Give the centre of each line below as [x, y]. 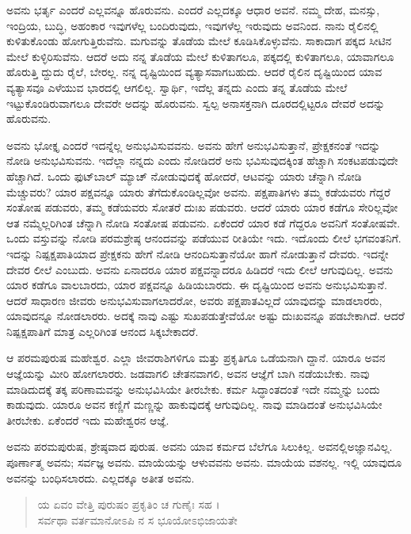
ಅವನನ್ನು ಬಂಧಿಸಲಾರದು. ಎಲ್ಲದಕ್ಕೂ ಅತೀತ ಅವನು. [101, 477]
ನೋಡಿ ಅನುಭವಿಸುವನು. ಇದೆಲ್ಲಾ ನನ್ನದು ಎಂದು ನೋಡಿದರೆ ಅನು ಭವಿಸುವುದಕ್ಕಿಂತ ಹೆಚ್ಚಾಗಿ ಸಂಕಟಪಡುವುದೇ [202, 160]
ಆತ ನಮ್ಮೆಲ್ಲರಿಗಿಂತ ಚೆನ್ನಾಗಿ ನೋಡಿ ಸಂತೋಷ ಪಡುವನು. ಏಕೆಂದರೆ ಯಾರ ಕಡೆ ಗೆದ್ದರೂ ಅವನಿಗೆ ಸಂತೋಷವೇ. [204, 222]
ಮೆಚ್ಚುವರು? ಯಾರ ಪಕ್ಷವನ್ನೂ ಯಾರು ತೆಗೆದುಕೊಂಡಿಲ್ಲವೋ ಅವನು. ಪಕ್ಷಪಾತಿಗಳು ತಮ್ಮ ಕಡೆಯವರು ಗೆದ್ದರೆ [198, 191]
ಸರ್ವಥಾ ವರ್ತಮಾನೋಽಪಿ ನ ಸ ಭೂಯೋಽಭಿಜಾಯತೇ [137, 519]
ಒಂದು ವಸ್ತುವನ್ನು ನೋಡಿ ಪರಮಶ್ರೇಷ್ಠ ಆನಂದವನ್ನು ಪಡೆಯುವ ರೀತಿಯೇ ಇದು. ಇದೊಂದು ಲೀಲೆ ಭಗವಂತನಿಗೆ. [204, 238]
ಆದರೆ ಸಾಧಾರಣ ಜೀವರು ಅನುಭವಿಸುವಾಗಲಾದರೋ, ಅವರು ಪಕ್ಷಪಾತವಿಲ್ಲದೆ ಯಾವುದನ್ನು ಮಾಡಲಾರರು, [194, 300]
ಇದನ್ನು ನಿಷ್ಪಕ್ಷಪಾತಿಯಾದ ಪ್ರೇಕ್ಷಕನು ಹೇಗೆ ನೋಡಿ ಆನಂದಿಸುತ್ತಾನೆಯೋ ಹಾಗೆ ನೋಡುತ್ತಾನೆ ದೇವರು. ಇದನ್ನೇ [198, 253]
